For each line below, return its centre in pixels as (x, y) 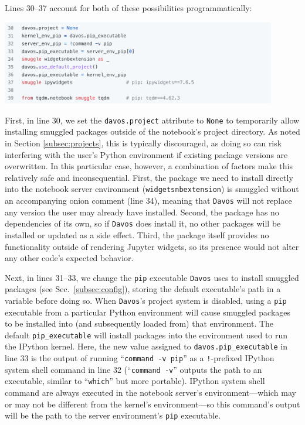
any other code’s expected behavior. (69, 258)
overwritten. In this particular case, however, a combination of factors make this (149, 166)
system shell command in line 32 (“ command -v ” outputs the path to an (133, 369)
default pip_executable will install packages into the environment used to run (146, 335)
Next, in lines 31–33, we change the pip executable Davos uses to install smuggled (152, 277)
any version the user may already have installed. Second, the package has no (142, 212)
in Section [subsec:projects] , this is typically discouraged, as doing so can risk (143, 143)
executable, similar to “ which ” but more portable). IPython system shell (135, 381)
